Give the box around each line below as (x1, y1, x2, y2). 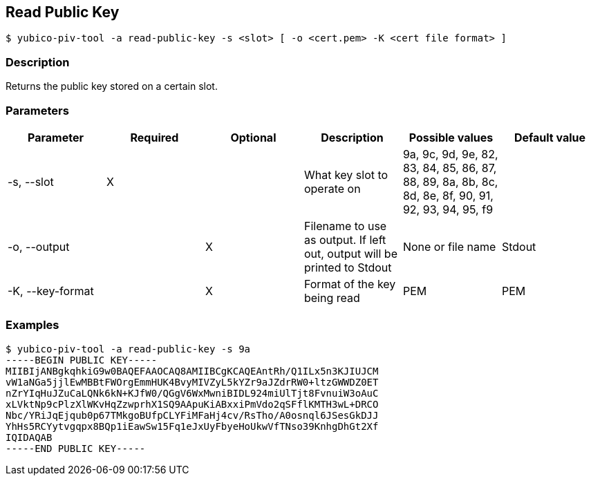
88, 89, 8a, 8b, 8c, (402, 174, 498, 189)
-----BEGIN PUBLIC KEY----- (6, 354, 158, 366)
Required (130, 130, 179, 144)
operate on (303, 181, 361, 196)
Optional (230, 130, 276, 144)
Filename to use (303, 218, 387, 233)
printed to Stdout (303, 260, 392, 274)
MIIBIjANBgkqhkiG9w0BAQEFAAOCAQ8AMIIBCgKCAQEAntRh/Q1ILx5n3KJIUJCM (6, 365, 379, 377)
